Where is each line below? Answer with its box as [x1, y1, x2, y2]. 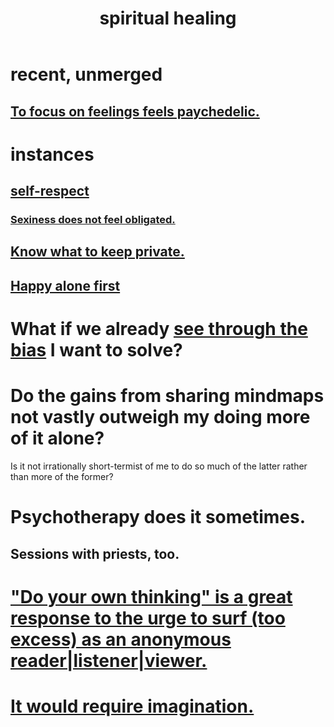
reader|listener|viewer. [10, 649, 208, 672]
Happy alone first [10, 277, 121, 294]
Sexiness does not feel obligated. [10, 213, 176, 227]
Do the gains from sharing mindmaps [10, 385, 325, 407]
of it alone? [10, 427, 105, 450]
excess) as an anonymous [10, 628, 232, 651]
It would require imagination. [10, 695, 255, 717]
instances [10, 143, 95, 166]
